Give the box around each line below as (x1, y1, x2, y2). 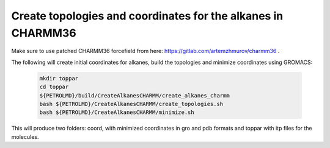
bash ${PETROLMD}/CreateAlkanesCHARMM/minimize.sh (39, 109, 195, 116)
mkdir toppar (39, 75, 79, 82)
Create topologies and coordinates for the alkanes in (11, 9, 284, 23)
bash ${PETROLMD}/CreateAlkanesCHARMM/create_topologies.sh (39, 100, 224, 107)
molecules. (11, 133, 39, 140)
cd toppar (39, 83, 69, 91)
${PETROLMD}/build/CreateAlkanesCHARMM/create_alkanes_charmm (39, 92, 230, 99)
